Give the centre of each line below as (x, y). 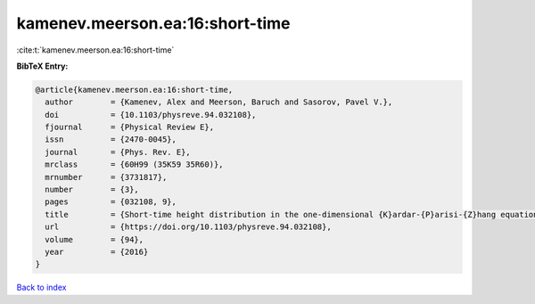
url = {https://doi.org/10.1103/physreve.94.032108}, (188, 227)
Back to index (41, 288)
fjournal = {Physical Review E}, (129, 127)
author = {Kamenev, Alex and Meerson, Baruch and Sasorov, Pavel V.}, (219, 102)
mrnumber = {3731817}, (106, 177)
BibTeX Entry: (42, 66)
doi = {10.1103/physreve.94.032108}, (151, 115)
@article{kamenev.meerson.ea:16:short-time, (134, 90)
